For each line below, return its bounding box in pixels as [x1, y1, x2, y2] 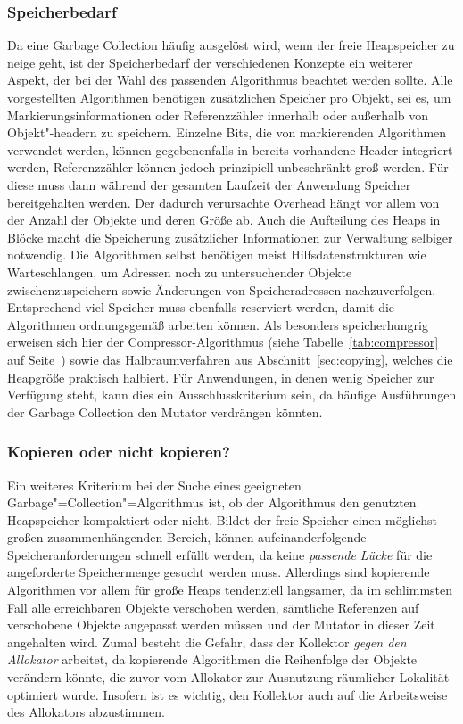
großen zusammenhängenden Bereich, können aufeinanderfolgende [7, 528, 367, 547]
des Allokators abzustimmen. [7, 703, 165, 721]
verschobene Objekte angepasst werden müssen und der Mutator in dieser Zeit [7, 615, 435, 634]
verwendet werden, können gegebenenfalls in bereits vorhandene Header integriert [7, 140, 453, 159]
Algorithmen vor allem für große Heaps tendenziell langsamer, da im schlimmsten [7, 580, 453, 599]
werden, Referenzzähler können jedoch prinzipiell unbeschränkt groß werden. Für [7, 158, 449, 177]
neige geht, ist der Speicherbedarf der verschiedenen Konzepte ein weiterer [7, 53, 413, 71]
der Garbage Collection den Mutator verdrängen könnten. [7, 402, 323, 421]
